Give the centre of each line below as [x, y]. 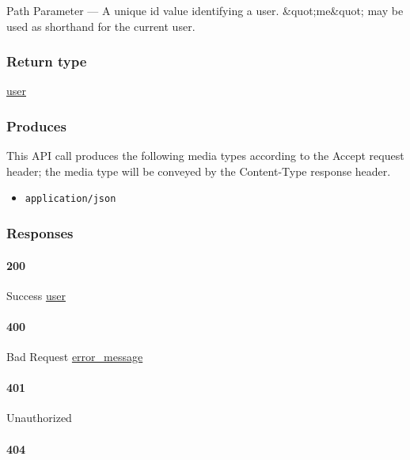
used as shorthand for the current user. [101, 26]
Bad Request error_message [75, 357]
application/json [70, 199]
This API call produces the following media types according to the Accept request [205, 156]
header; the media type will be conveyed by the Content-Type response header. [199, 171]
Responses [40, 232]
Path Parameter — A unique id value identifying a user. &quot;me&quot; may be [205, 10]
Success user [36, 295]
